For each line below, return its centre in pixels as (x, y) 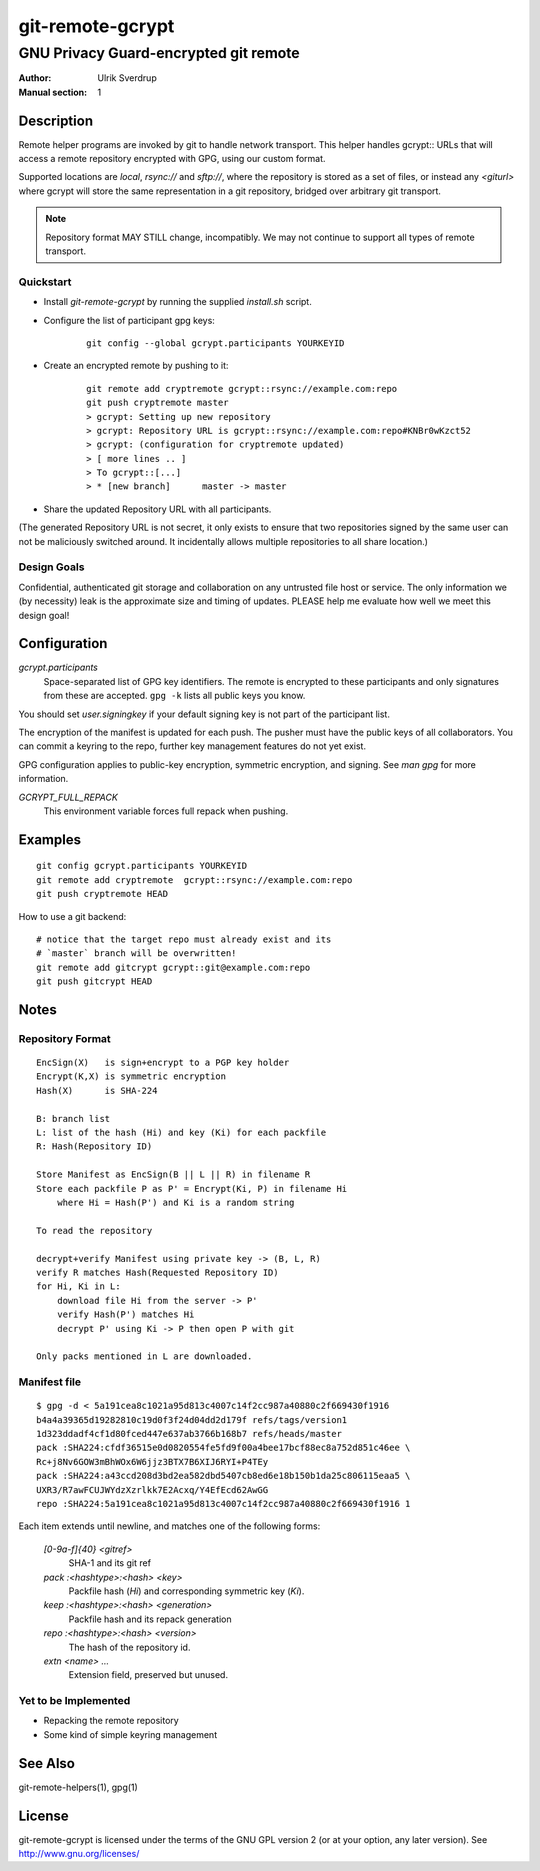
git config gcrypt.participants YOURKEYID (142, 866)
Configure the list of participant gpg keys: (129, 320)
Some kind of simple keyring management (130, 1734)
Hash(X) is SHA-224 (97, 1090)
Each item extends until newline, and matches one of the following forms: (169, 1526)
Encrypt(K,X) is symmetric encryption (131, 1076)
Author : (35, 78)
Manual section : (53, 92)
